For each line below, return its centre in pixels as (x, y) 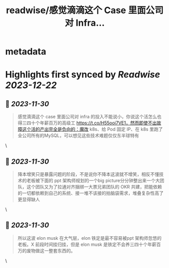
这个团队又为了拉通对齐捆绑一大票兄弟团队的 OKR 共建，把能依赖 (94, 187)
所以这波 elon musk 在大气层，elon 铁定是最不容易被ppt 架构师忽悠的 (90, 238)
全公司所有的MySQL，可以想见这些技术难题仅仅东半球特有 (78, 136)
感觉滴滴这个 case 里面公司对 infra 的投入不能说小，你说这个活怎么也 (90, 117)
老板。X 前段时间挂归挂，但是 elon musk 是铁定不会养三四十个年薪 (87, 244)
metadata (26, 52)
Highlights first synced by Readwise (83, 75)
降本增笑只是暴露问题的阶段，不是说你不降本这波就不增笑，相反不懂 (88, 174)
